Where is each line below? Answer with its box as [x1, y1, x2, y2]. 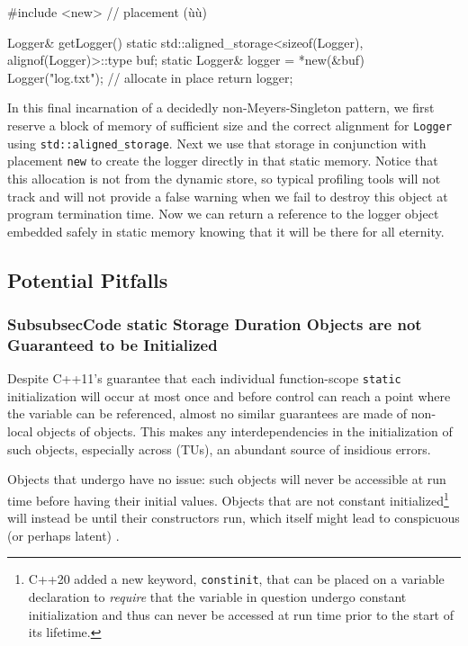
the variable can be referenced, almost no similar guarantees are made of [7, 404, 408, 423]
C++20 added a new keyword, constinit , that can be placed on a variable [28, 570, 445, 588]
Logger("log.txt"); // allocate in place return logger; [7, 67, 293, 86]
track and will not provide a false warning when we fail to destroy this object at [7, 186, 448, 205]
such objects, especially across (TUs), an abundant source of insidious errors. [7, 439, 431, 458]
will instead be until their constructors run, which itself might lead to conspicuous [7, 508, 460, 527]
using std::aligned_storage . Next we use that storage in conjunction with [7, 133, 427, 152]
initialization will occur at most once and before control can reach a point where [7, 386, 451, 405]
